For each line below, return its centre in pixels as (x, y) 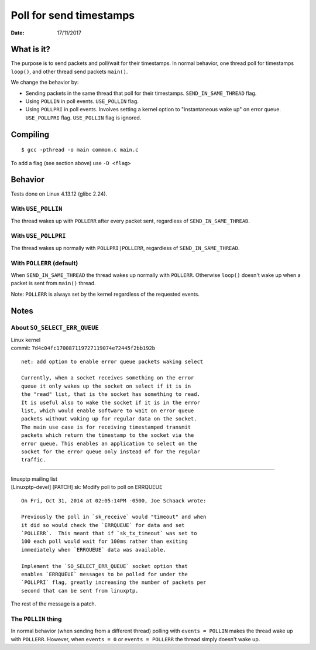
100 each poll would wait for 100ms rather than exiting (105, 541)
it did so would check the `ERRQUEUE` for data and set (103, 525)
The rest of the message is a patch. (54, 604)
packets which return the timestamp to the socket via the (108, 435)
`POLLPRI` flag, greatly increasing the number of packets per (114, 582)
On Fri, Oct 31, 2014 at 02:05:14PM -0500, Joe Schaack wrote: (114, 500)
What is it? (31, 49)
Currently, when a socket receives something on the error (108, 378)
